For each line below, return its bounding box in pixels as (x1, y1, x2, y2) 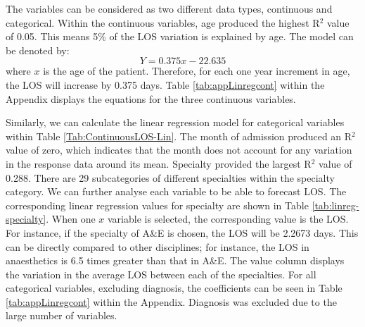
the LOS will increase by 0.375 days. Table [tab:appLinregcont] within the (6, 77, 325, 92)
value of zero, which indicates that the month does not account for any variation (6, 142, 352, 157)
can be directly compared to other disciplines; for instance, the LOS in (6, 239, 309, 254)
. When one (46, 211, 96, 226)
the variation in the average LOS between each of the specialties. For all (6, 266, 316, 281)
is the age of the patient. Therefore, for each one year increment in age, (43, 63, 350, 78)
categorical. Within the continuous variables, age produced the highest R (6, 15, 320, 30)
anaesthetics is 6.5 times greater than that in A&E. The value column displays (6, 253, 345, 268)
